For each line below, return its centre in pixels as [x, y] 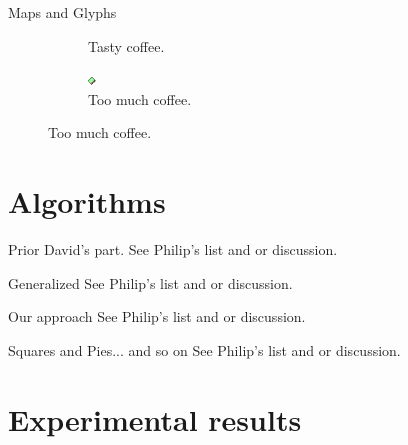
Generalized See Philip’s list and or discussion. [150, 282]
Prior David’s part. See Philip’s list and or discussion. [173, 249]
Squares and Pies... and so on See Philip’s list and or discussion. [204, 349]
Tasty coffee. [126, 45]
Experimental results [155, 418]
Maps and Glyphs [62, 12]
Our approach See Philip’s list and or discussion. [157, 316]
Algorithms [87, 201]
